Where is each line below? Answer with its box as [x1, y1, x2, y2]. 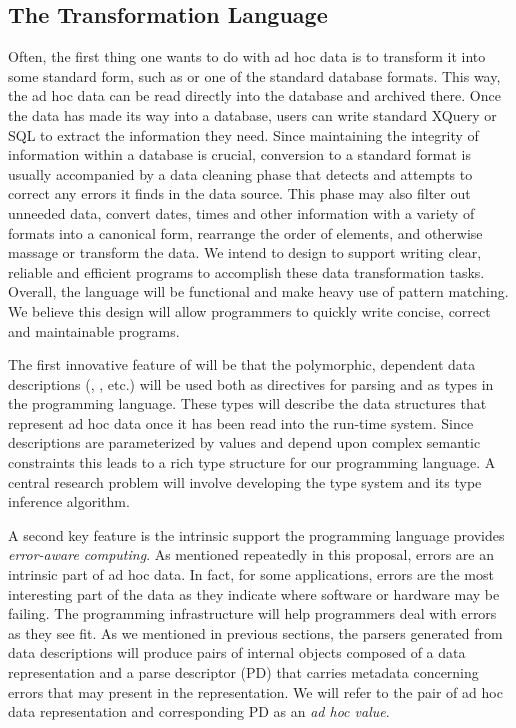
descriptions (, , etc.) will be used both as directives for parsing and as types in [8, 373, 494, 394]
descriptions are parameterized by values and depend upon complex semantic [8, 432, 481, 453]
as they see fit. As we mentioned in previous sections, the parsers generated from [8, 622, 503, 643]
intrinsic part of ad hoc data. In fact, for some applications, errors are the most [8, 564, 494, 585]
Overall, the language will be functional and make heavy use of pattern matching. [8, 281, 509, 302]
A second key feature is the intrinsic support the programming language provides [8, 524, 505, 545]
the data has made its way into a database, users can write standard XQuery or [8, 104, 497, 125]
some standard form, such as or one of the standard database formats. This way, [8, 65, 501, 86]
